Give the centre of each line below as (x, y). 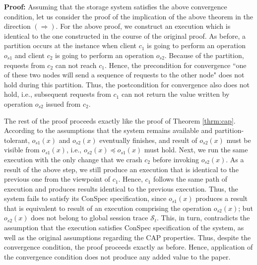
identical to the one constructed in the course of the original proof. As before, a (125, 35)
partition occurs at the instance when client (70, 45)
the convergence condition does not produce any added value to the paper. (117, 256)
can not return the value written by (175, 94)
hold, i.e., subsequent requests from (58, 94)
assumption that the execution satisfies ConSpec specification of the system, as (124, 228)
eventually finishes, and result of (148, 140)
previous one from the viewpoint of (57, 179)
